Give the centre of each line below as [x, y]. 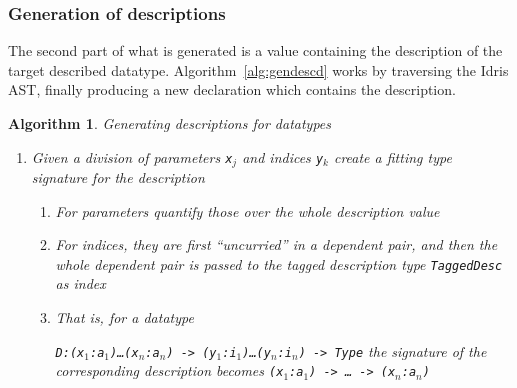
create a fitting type [392, 156]
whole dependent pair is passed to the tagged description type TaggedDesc [279, 263]
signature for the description [118, 177]
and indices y [283, 156]
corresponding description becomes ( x [169, 370]
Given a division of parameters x [132, 156]
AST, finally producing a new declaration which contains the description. [232, 89]
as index [80, 283]
